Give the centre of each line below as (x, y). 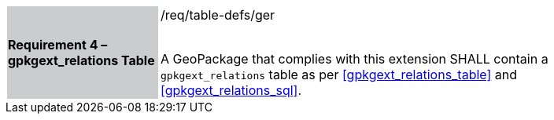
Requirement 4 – (58, 45)
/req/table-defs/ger (218, 15)
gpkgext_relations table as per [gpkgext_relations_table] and (339, 75)
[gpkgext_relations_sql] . (231, 90)
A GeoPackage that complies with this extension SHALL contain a (355, 59)
